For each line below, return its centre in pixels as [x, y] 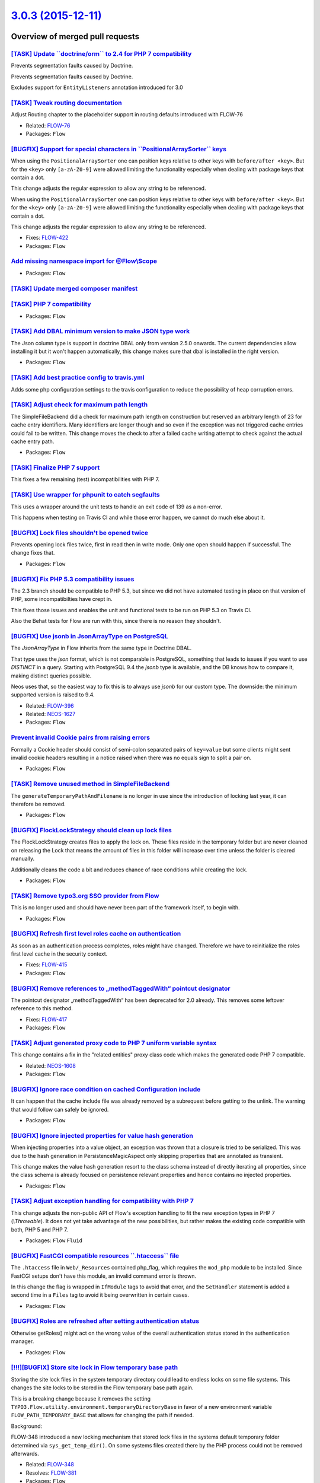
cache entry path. [33, 441]
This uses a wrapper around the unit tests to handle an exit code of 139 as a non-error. [116, 507]
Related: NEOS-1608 [51, 1065]
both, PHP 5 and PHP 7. [39, 1229]
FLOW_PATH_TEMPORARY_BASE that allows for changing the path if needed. [103, 1415]
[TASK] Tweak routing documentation [66, 103]
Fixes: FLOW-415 [47, 965]
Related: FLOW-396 [50, 705]
